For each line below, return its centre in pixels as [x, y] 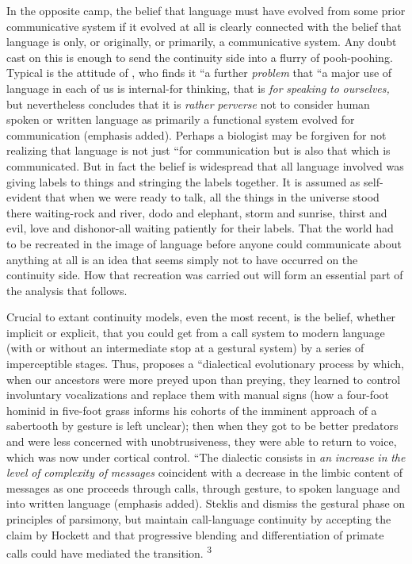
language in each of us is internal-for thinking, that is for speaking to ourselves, [198, 88]
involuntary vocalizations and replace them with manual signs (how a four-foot [198, 395]
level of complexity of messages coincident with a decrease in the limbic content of [205, 472]
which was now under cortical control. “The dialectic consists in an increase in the [206, 457]
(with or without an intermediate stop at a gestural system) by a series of [185, 348]
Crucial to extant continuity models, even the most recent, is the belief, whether [201, 317]
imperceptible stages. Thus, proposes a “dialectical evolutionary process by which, [205, 364]
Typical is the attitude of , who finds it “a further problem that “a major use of [199, 73]
